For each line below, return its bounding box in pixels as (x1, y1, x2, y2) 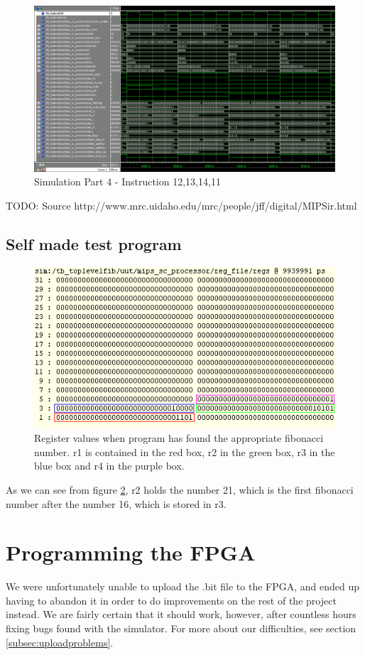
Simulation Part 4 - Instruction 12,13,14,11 (34, 174, 221, 189)
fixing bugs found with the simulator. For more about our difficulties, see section (6, 621, 356, 636)
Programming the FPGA (6, 538, 256, 567)
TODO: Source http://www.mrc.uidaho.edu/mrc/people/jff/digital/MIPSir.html (6, 197, 357, 212)
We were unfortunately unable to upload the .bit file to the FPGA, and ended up (6, 579, 360, 594)
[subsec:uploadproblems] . (6, 634, 114, 649)
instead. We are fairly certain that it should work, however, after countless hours (6, 607, 356, 622)
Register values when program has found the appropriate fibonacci (34, 431, 324, 445)
